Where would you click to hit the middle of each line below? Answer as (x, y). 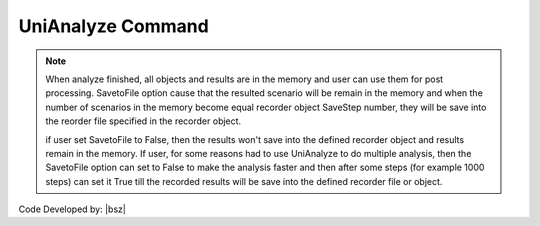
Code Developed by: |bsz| (72, 209)
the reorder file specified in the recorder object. (143, 121)
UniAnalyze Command (113, 26)
